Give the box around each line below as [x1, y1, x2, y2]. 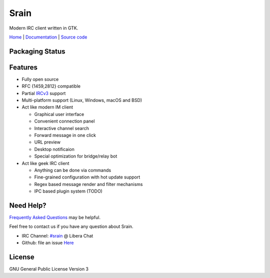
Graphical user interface [34, 111, 84, 117]
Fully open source [21, 76, 59, 82]
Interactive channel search [34, 125, 89, 131]
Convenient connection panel [34, 118, 95, 124]
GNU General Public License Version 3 [9, 266, 88, 272]
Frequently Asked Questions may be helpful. [9, 214, 101, 220]
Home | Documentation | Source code [9, 34, 87, 40]
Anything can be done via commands [34, 167, 111, 173]
